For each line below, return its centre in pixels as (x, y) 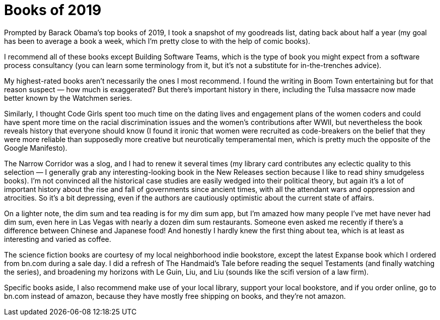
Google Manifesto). (36, 148)
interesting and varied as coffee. (58, 239)
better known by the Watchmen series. (68, 98)
